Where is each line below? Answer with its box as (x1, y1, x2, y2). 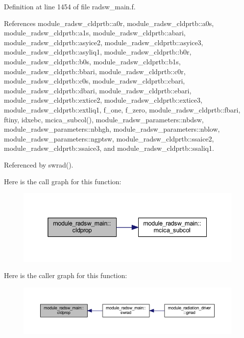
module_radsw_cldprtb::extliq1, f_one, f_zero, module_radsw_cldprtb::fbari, (4, 104, 241, 114)
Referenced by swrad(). (4, 159, 73, 169)
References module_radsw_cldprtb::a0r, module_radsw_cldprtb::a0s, (4, 18, 214, 28)
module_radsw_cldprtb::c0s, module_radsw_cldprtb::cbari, (4, 76, 185, 86)
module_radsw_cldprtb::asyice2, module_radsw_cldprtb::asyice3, (4, 37, 203, 47)
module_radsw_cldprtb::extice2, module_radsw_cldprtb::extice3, (4, 95, 202, 105)
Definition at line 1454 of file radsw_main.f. (4, 1, 136, 11)
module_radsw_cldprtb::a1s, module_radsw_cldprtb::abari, (4, 28, 186, 38)
